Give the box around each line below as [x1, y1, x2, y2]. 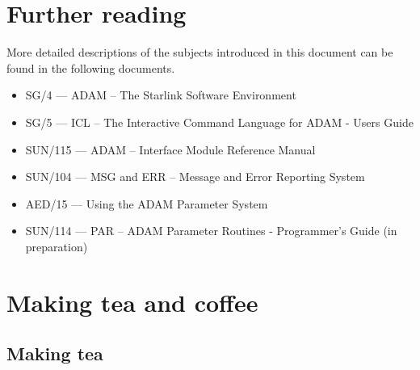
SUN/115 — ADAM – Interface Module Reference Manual [25, 141, 316, 158]
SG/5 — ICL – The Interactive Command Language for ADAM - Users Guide [25, 113, 414, 130]
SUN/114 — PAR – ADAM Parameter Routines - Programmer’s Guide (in [25, 222, 397, 239]
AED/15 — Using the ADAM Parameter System [25, 195, 268, 212]
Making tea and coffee [6, 285, 258, 318]
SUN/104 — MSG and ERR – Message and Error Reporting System [25, 168, 365, 185]
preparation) [25, 238, 88, 254]
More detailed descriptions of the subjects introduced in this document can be [6, 44, 393, 61]
